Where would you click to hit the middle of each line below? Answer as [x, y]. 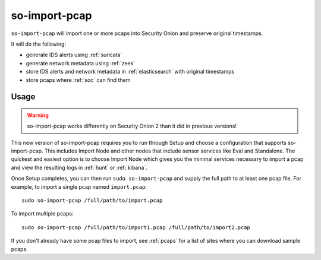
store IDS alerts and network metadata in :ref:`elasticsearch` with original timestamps [130, 72]
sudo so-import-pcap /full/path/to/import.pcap [92, 201]
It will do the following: [39, 44]
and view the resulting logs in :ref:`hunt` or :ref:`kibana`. [79, 167]
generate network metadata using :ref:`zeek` [81, 63]
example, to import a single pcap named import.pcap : [79, 186]
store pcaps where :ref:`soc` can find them [78, 80]
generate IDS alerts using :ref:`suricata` [74, 55]
